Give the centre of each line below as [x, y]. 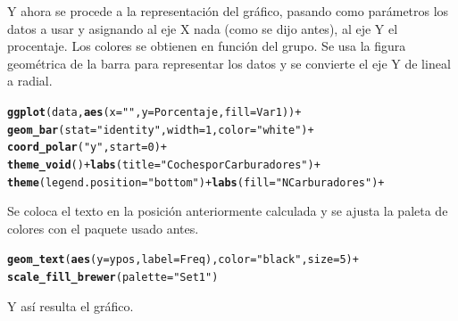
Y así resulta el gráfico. [71, 305]
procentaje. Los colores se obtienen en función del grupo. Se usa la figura [207, 46]
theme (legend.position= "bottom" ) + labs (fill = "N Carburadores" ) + [196, 182]
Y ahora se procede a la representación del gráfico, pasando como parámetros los [228, 11]
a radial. [30, 81]
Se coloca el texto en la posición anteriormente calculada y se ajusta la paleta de [228, 211]
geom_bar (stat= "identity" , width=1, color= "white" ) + [161, 130]
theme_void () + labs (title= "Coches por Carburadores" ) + [164, 165]
